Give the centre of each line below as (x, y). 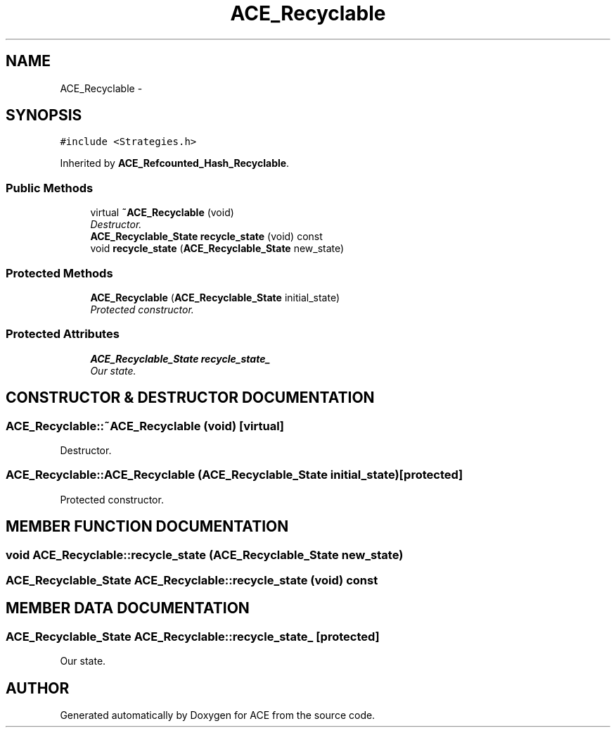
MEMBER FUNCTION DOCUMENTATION (147, 527)
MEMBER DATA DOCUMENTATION (128, 608)
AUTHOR (38, 688)
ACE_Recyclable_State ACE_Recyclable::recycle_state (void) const (192, 580)
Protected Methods (59, 273)
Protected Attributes (63, 334)
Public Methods (50, 188)
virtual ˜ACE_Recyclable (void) (162, 213)
